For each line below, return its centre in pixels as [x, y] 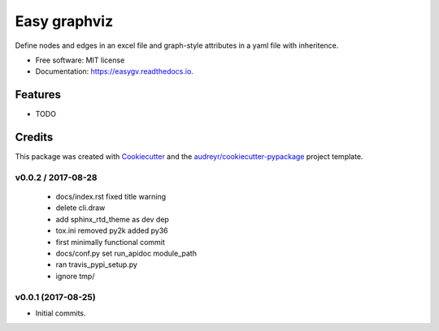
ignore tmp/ [75, 276]
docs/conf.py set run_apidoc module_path [126, 254]
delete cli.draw [80, 208]
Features [38, 95]
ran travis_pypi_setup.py [97, 264]
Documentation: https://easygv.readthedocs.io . [115, 71]
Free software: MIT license [80, 60]
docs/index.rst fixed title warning [111, 197]
